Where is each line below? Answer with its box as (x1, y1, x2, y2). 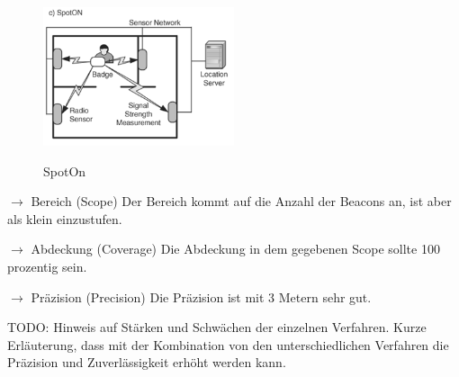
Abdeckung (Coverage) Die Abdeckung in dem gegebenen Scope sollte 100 (31, 239, 440, 258)
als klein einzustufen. (7, 209, 122, 228)
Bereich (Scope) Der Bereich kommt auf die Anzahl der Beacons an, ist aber (31, 192, 452, 211)
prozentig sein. (7, 256, 87, 275)
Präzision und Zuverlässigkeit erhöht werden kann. (7, 353, 286, 372)
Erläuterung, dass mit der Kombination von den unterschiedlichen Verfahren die (7, 335, 449, 354)
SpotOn (43, 161, 86, 180)
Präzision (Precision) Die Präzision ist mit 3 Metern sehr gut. (31, 287, 372, 306)
